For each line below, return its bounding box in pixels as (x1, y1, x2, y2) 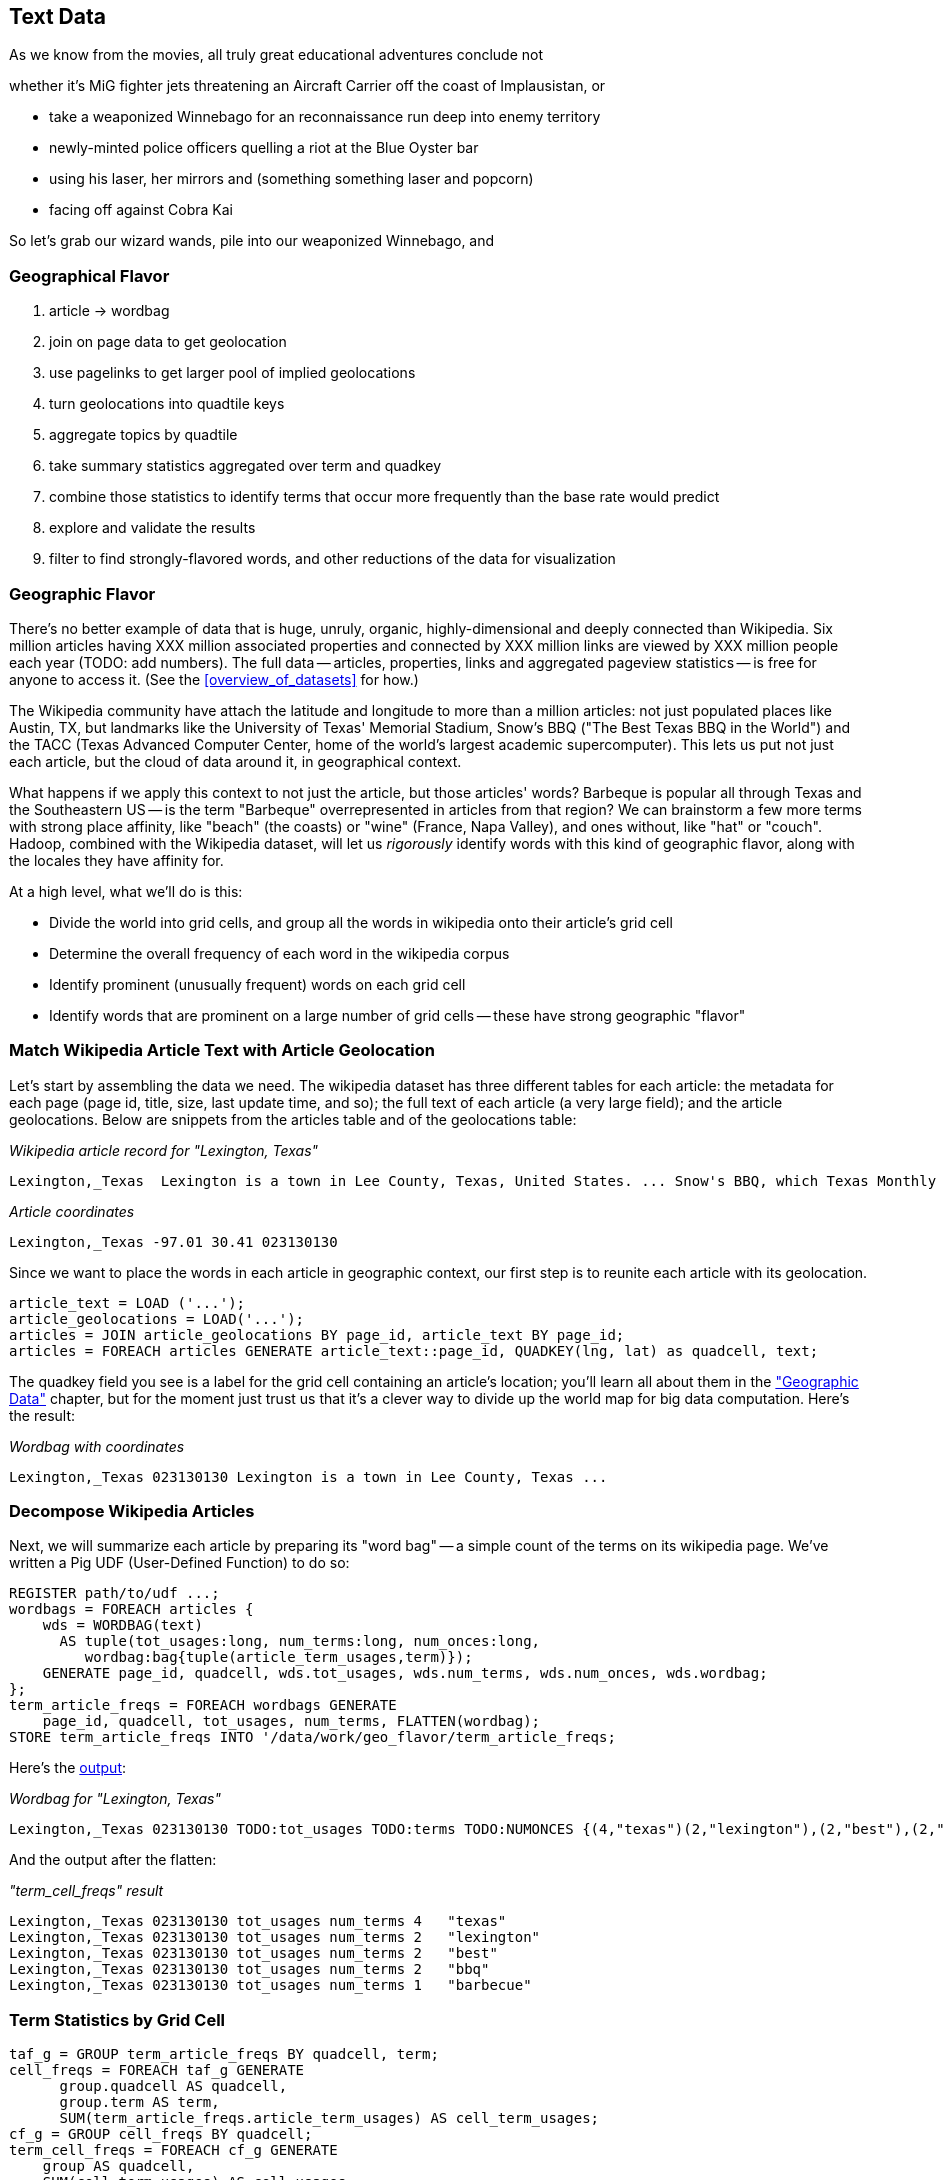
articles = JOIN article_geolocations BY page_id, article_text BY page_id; (9, 1326, 625, 1343)
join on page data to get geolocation (49, 333, 287, 351)
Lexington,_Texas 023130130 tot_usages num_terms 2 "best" (9, 1945, 498, 1962)
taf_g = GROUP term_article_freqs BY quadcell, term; (9, 2046, 439, 2063)
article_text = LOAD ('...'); (9, 1294, 246, 1311)
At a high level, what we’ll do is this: (9, 882, 243, 900)
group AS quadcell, (42, 2158, 195, 2175)
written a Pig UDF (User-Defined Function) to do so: (9, 1554, 350, 1572)
